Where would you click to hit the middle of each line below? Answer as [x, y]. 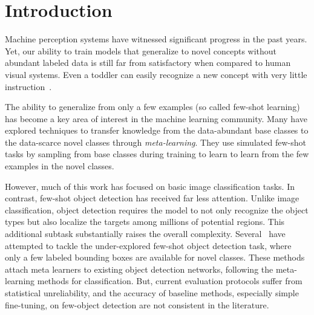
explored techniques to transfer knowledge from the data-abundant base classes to [157, 130]
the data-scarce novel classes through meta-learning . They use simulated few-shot [155, 142]
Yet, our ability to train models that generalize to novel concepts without [141, 50]
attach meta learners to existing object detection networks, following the [139, 269]
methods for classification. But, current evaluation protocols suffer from [170, 281]
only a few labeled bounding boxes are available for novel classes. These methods [155, 257]
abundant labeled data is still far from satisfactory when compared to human [148, 63]
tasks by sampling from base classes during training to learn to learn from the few [157, 154]
